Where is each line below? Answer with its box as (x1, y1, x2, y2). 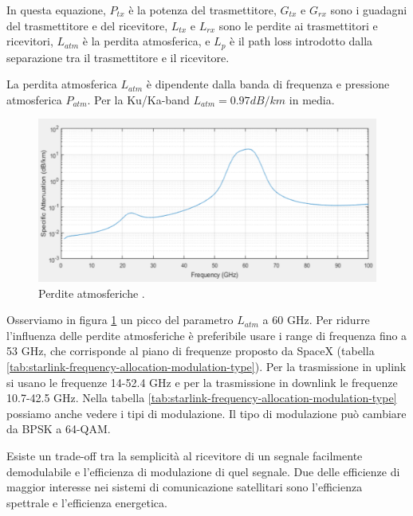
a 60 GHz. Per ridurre (262, 311, 370, 328)
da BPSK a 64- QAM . (6, 420, 111, 437)
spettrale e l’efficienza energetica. (6, 494, 167, 510)
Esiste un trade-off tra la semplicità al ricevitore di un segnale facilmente (6, 447, 363, 463)
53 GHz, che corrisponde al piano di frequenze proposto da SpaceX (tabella (6, 342, 375, 359)
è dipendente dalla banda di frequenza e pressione (146, 76, 390, 92)
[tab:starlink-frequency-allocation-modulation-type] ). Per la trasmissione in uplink (6, 358, 407, 374)
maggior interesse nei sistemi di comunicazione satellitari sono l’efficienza (6, 479, 363, 495)
